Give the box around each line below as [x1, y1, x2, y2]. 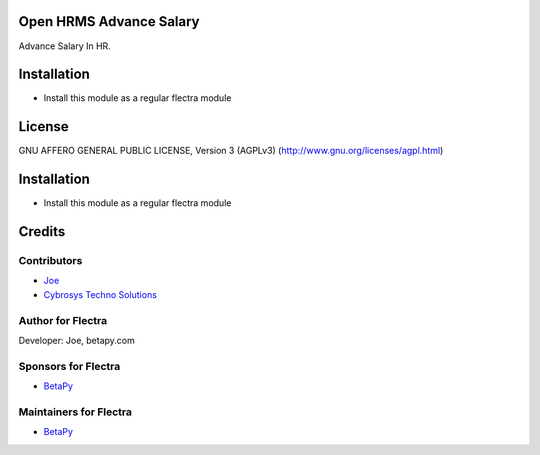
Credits [18, 223, 66, 240]
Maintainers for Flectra [18, 405, 133, 419]
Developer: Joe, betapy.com [18, 334, 135, 346]
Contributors [18, 254, 83, 268]
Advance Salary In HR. [18, 40, 112, 52]
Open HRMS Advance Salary [18, 13, 200, 30]
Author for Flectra [18, 313, 108, 327]
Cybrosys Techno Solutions [43, 288, 157, 300]
